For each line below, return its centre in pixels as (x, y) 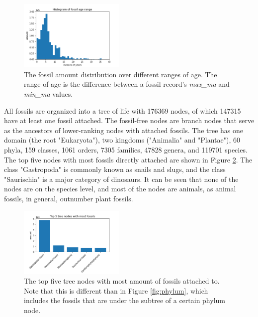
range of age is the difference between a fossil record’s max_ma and (127, 84)
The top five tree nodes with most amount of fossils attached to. (122, 281)
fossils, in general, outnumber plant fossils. (69, 198)
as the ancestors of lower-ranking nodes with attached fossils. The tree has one (124, 130)
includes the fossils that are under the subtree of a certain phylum (125, 300)
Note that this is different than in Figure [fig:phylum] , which (116, 290)
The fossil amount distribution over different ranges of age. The (121, 74)
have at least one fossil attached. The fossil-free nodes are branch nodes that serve (129, 120)
